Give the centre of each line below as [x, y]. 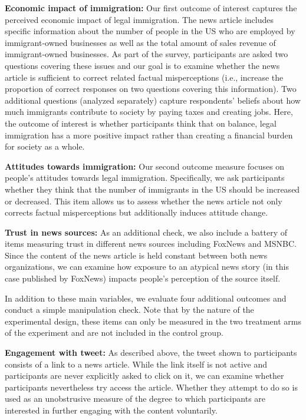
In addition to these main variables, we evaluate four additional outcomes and [146, 298]
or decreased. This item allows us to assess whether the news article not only [144, 201]
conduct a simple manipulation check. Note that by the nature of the [129, 310]
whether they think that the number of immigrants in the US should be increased [152, 189]
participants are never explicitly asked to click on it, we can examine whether [144, 376]
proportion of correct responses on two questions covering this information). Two [151, 89]
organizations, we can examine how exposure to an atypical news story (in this [147, 267]
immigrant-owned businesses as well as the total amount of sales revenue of [140, 42]
